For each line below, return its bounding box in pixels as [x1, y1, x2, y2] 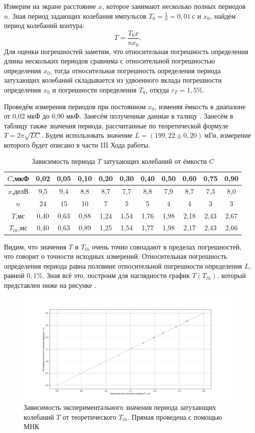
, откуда [145, 84, 169, 94]
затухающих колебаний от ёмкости [103, 156, 207, 166]
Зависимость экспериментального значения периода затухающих [24, 402, 216, 412]
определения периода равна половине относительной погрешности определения [4, 260, 242, 271]
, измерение [216, 130, 251, 140]
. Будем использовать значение [41, 130, 133, 140]
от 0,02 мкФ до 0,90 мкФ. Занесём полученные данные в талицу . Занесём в [4, 111, 233, 121]
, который [217, 270, 246, 280]
